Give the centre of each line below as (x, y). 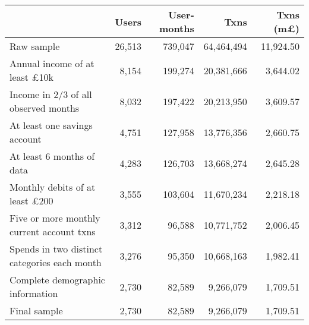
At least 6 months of (52, 156)
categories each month (56, 262)
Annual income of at (52, 63)
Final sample (36, 310)
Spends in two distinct (56, 249)
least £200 (31, 201)
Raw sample (35, 46)
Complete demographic (57, 280)
